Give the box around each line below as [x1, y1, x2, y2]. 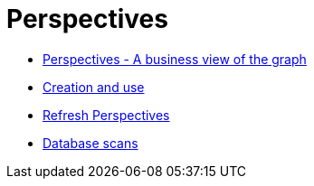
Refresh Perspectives [43, 107, 170, 123]
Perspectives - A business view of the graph [43, 51, 307, 67]
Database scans [43, 135, 138, 151]
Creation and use [43, 79, 145, 95]
